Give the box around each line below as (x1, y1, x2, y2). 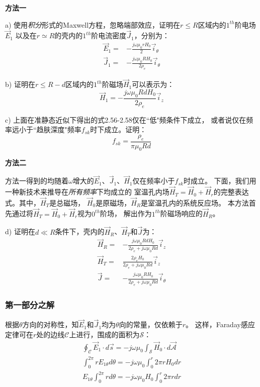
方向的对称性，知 (22, 319, 79, 330)
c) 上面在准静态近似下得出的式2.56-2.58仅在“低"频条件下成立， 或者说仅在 (5, 114, 246, 125)
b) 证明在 (5, 79, 35, 89)
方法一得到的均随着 (5, 175, 68, 186)
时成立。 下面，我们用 (183, 175, 256, 186)
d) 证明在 (5, 226, 35, 237)
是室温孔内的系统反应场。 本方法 (141, 197, 249, 208)
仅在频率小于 (132, 175, 175, 186)
